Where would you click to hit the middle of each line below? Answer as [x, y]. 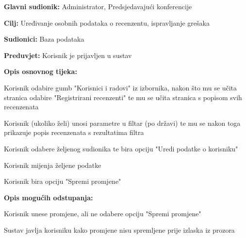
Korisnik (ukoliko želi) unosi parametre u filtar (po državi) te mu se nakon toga [122, 123]
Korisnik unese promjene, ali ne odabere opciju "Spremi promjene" [103, 214]
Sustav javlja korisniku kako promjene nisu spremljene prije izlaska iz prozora [119, 230]
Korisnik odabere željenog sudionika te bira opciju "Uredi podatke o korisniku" [121, 148]
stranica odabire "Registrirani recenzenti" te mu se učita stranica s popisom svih [123, 97]
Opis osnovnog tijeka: [41, 71]
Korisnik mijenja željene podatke [53, 165]
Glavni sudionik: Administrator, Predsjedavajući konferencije [98, 6]
